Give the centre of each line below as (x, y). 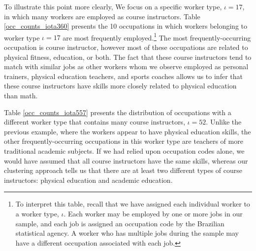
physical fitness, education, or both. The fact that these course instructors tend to (128, 57)
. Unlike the (224, 122)
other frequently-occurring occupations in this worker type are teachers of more (124, 141)
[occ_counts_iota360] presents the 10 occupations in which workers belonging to (126, 26)
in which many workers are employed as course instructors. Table (102, 16)
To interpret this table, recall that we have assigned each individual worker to (133, 204)
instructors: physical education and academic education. (88, 180)
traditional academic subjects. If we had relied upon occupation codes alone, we (124, 150)
